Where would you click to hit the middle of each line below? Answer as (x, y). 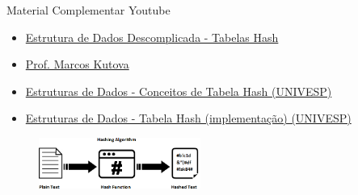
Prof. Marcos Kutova (77, 64)
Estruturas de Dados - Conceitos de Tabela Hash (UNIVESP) (179, 91)
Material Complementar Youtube (88, 10)
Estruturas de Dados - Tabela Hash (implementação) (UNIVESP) (188, 118)
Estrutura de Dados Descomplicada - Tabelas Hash (152, 37)
